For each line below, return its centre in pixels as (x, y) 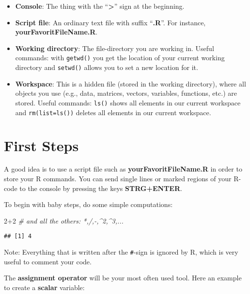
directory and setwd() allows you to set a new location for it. (107, 67)
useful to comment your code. (48, 261)
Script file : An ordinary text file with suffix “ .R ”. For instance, (110, 22)
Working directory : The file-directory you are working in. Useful (115, 48)
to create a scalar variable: (44, 287)
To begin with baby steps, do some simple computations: (88, 204)
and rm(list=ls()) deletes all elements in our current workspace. (113, 112)
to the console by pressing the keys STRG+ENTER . (101, 188)
